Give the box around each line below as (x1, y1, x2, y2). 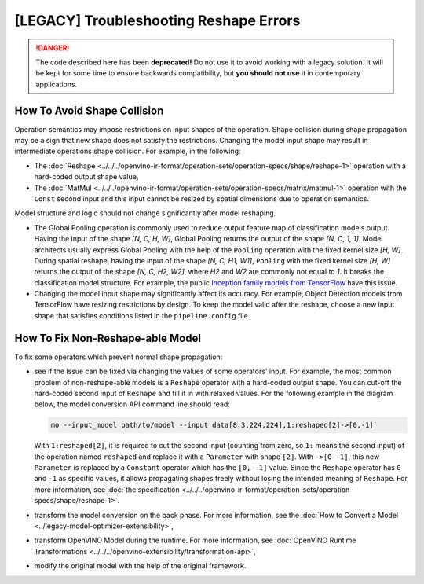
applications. (35, 79, 78, 89)
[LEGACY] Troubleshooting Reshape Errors (14, 12, 301, 29)
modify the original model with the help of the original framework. (34, 561, 247, 571)
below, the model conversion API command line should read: (34, 399, 231, 409)
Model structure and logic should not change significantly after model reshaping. (14, 208, 276, 218)
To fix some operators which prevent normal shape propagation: (14, 352, 223, 362)
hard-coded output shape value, (34, 172, 139, 182)
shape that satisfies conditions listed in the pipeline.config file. (34, 310, 250, 320)
